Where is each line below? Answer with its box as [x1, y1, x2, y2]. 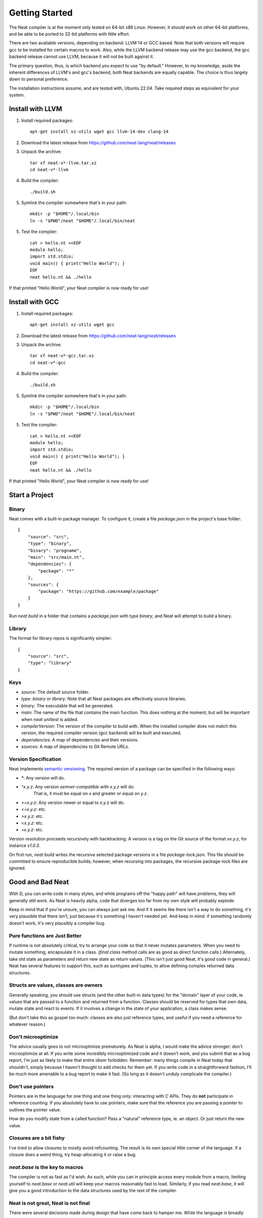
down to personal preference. [9, 76, 69, 82]
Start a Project [9, 491, 54, 499]
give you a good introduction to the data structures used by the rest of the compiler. [9, 1188, 177, 1194]
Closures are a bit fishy [9, 1135, 65, 1142]
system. [9, 92, 25, 98]
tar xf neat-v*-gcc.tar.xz [30, 353, 94, 359]
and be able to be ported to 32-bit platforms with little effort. [9, 31, 130, 37]
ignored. [9, 865, 26, 871]
